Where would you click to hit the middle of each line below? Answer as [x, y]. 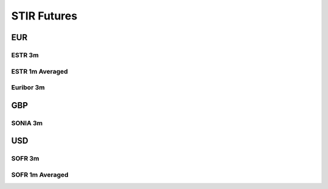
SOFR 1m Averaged [40, 174]
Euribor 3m [28, 88]
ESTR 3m [25, 55]
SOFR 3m [25, 159]
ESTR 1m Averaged [39, 71]
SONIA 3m [27, 123]
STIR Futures [44, 16]
